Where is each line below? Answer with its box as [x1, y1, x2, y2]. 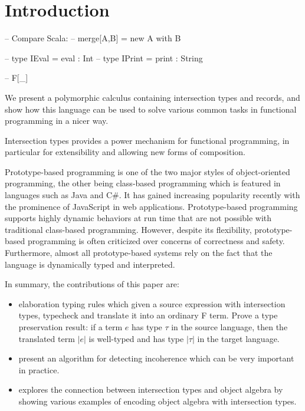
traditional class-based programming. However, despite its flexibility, [5, 223, 252, 235]
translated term [18, 332, 75, 344]
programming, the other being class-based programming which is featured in [5, 177, 281, 189]
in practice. [18, 363, 60, 376]
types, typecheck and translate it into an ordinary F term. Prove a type [18, 309, 278, 321]
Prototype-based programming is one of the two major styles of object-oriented [5, 165, 290, 177]
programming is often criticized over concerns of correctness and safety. [27, 235, 285, 247]
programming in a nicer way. [5, 114, 109, 127]
